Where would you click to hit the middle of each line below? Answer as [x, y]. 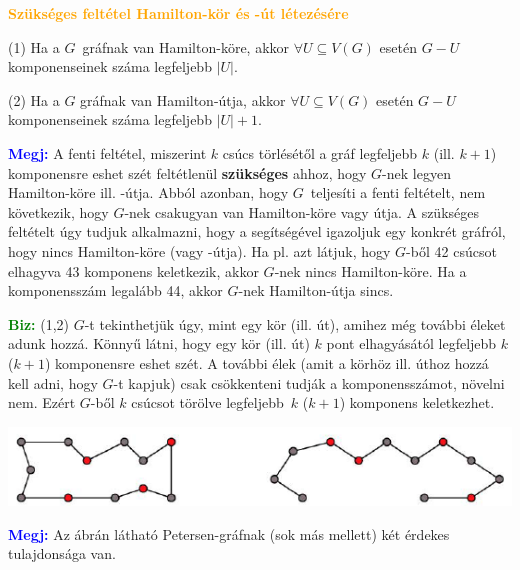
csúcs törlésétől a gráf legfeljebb [320, 152]
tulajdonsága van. [62, 553]
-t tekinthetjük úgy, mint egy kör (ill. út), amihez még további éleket [295, 323]
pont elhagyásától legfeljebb [411, 343]
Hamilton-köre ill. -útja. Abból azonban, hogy [148, 192]
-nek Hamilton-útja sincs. [316, 290]
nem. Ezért [42, 402]
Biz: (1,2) [38, 323]
